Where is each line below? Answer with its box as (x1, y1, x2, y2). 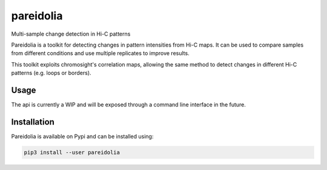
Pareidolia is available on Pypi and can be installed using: (11, 132, 154, 140)
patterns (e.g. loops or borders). (11, 70, 91, 77)
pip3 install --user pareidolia (24, 149, 121, 155)
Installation (11, 117, 54, 127)
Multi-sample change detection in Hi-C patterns (11, 30, 131, 38)
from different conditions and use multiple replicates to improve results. (11, 50, 190, 57)
